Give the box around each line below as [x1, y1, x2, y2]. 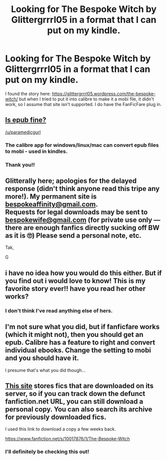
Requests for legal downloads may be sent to [5, 207, 148, 216]
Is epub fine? [5, 116, 46, 124]
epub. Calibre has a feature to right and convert [5, 338, 156, 347]
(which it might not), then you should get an [5, 330, 144, 339]
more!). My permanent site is [5, 192, 97, 200]
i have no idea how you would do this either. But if [5, 268, 162, 277]
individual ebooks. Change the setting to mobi [5, 346, 151, 354]
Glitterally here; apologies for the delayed [5, 176, 137, 185]
